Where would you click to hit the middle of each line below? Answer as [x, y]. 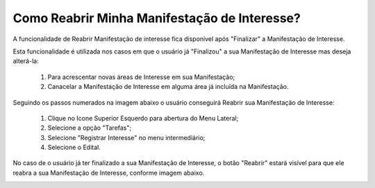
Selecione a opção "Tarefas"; [90, 128]
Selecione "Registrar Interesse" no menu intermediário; [126, 137]
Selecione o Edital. [74, 147]
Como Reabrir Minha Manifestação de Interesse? [157, 18]
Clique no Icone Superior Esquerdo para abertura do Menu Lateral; [143, 118]
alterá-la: [26, 61]
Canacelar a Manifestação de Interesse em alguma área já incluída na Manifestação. [168, 87]
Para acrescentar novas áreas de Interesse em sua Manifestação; [141, 77]
